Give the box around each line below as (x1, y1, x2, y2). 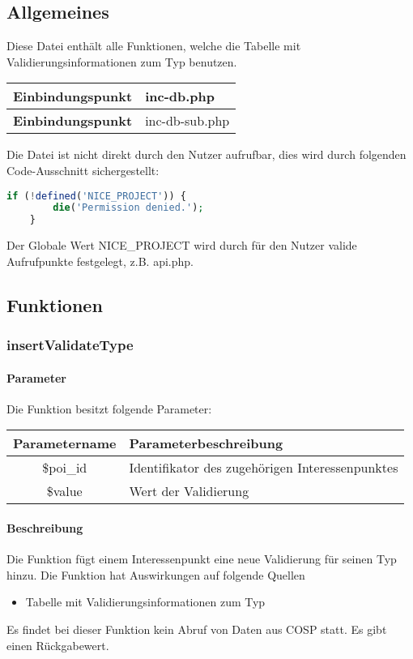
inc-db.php (145, 87, 215, 106)
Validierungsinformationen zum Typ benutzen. (6, 53, 237, 70)
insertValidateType (6, 335, 134, 355)
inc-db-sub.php (145, 111, 230, 131)
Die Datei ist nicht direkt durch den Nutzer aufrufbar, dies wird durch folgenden (6, 146, 407, 163)
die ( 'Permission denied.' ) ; (53, 202, 204, 214)
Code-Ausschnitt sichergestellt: (6, 161, 160, 178)
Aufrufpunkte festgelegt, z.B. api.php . (6, 252, 194, 269)
